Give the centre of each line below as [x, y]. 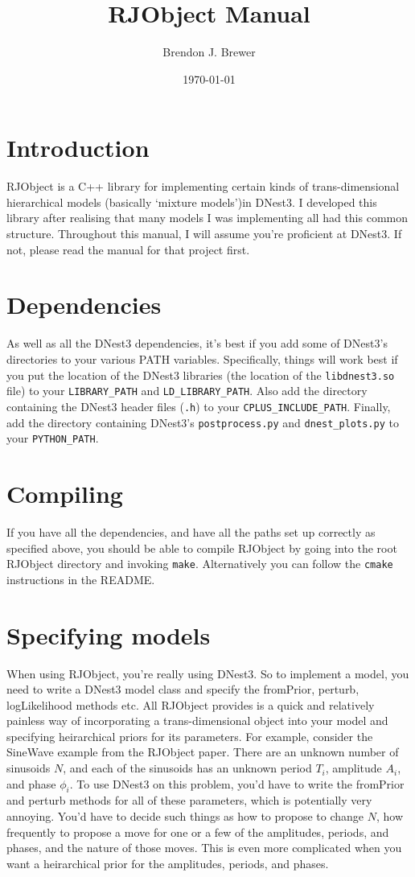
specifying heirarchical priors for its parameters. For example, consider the [190, 736]
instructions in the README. [81, 579]
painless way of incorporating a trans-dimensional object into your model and [197, 721]
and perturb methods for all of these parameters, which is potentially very [189, 800]
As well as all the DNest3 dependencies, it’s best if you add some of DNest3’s [197, 343]
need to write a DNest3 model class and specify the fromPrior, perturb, [183, 689]
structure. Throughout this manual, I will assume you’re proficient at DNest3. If [204, 234]
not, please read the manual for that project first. [128, 249]
